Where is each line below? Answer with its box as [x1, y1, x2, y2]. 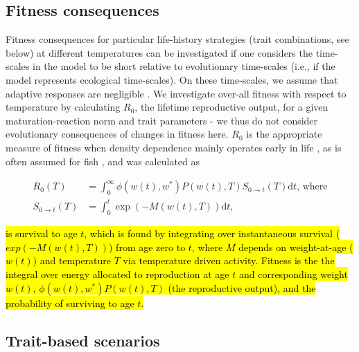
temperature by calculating [6, 100, 121, 114]
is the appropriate [246, 127, 322, 141]
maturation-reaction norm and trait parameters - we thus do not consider [6, 113, 318, 127]
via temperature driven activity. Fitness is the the [123, 253, 335, 268]
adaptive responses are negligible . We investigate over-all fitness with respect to [6, 86, 347, 100]
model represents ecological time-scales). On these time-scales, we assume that [6, 72, 338, 86]
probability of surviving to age [6, 295, 134, 310]
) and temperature [33, 253, 112, 268]
